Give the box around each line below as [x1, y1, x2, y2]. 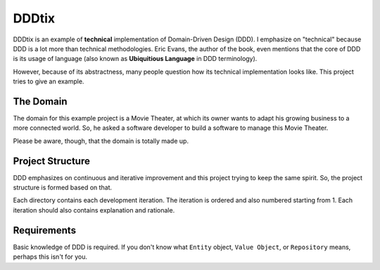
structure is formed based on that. [13, 183, 113, 192]
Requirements [13, 224, 77, 236]
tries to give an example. [13, 77, 84, 86]
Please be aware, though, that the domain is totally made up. [13, 137, 189, 145]
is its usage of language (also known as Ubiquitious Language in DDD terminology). [13, 55, 258, 63]
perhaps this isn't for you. [13, 252, 88, 261]
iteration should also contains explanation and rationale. [13, 205, 175, 214]
